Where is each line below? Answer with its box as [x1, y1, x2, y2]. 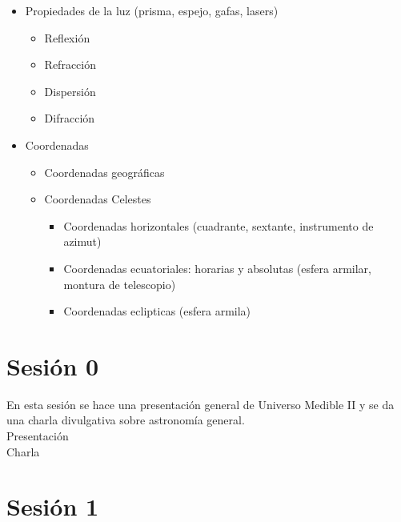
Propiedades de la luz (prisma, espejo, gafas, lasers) [25, 2, 279, 18]
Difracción [44, 110, 95, 126]
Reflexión [44, 29, 90, 46]
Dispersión [44, 82, 96, 99]
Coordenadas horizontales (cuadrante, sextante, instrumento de [63, 217, 374, 234]
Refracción [44, 56, 96, 73]
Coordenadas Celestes [44, 191, 151, 207]
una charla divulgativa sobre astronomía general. [6, 412, 245, 428]
